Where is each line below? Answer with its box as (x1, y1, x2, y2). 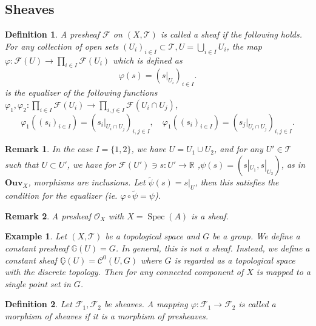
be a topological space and (105, 230, 200, 242)
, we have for (67, 158, 116, 170)
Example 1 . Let (5, 230, 67, 242)
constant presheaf (5, 241, 69, 254)
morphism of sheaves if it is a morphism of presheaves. (5, 309, 209, 322)
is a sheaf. (191, 209, 229, 222)
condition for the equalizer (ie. (5, 189, 118, 202)
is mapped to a (256, 265, 311, 278)
